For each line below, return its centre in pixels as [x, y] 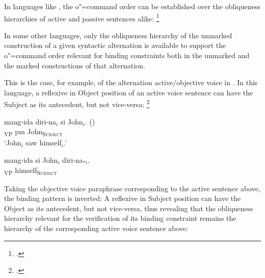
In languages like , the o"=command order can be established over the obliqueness [132, 6]
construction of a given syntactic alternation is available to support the [115, 45]
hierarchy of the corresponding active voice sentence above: [96, 228]
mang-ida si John [31, 159]
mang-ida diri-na [30, 121]
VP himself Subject [31, 170]
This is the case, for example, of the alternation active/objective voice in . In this [131, 82]
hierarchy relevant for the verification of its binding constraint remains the [120, 218]
